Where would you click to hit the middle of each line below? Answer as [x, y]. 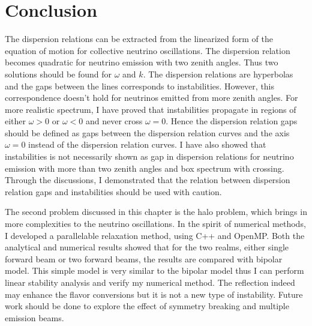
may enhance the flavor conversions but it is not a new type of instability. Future [154, 294]
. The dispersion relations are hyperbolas [218, 74]
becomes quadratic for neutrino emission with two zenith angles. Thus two [142, 62]
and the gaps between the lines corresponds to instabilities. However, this [140, 86]
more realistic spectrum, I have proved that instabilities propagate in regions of [151, 109]
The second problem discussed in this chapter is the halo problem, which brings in [156, 212]
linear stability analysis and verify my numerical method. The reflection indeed [150, 282]
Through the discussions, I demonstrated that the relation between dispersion [148, 180]
